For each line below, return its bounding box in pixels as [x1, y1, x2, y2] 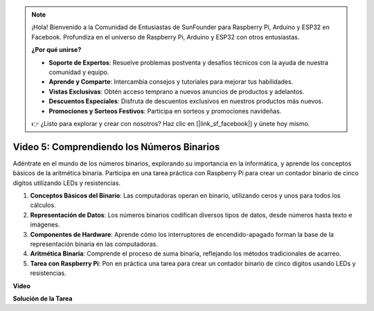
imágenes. [30, 220, 60, 229]
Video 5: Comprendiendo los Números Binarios [12, 141, 220, 152]
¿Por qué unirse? [31, 46, 82, 54]
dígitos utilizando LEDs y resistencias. [12, 179, 121, 187]
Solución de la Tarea [12, 294, 73, 303]
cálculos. [30, 201, 56, 209]
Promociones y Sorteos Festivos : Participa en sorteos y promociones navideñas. [48, 107, 282, 115]
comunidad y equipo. [48, 68, 109, 76]
